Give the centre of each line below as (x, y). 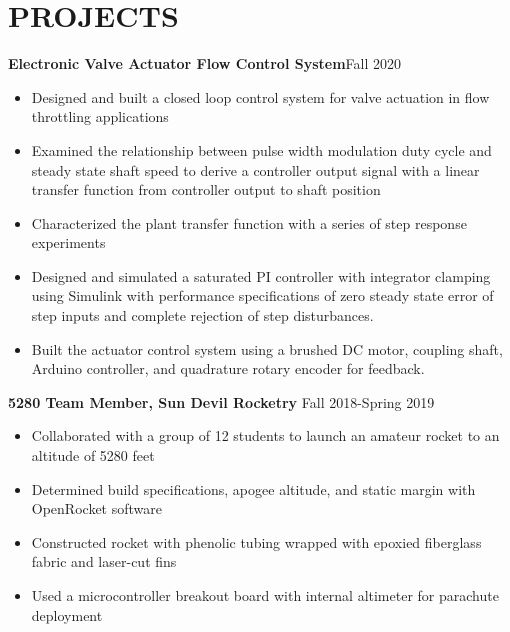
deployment (67, 614)
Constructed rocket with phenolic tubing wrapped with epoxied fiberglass (256, 541)
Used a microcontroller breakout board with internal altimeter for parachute (265, 595)
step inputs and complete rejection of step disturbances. (202, 315)
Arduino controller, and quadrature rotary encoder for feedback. (228, 368)
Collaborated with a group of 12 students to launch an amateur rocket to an (265, 435)
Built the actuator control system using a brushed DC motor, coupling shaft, (267, 348)
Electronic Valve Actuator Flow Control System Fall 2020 (205, 63)
